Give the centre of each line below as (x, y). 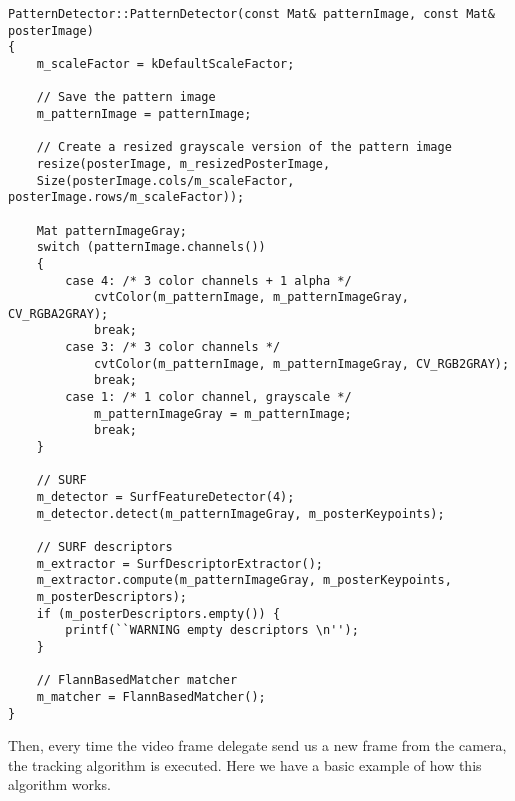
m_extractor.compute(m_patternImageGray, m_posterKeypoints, (244, 580)
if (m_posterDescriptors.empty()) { (158, 613)
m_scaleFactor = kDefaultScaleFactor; (165, 63)
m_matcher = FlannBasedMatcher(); (151, 696)
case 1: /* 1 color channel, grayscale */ (208, 397)
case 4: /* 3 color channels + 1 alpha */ (208, 280)
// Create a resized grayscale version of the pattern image (244, 147)
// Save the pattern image (126, 97)
